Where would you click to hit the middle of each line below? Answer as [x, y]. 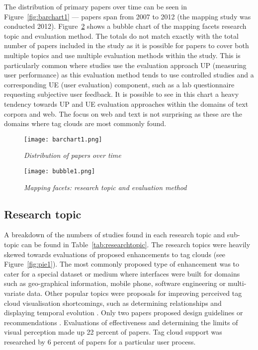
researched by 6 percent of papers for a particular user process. [100, 341]
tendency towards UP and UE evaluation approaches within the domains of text [126, 104]
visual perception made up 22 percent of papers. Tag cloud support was [113, 332]
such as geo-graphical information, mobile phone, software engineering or [115, 283]
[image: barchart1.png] [63, 139]
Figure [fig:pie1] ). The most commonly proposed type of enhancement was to [122, 264]
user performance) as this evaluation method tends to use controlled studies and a [129, 75]
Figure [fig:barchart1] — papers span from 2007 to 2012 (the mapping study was [128, 16]
